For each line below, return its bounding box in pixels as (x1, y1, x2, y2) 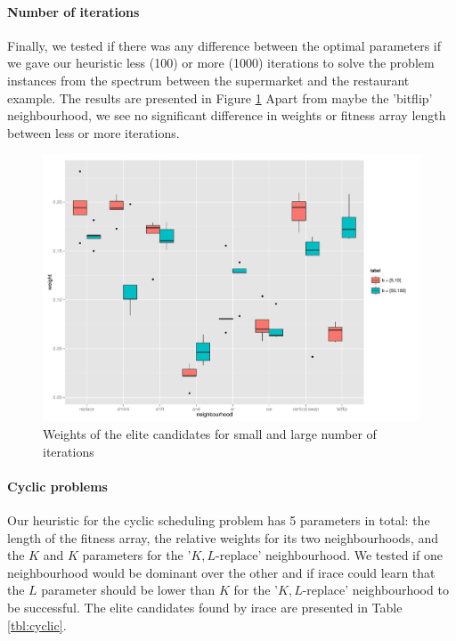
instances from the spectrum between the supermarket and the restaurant (7, 70, 410, 89)
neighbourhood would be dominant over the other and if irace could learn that (7, 563, 436, 581)
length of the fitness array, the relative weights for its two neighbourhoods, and (7, 528, 438, 547)
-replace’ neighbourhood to (302, 580, 449, 599)
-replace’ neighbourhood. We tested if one (216, 546, 443, 564)
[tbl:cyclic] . (7, 615, 67, 634)
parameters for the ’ (82, 546, 191, 564)
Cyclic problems (7, 476, 108, 495)
